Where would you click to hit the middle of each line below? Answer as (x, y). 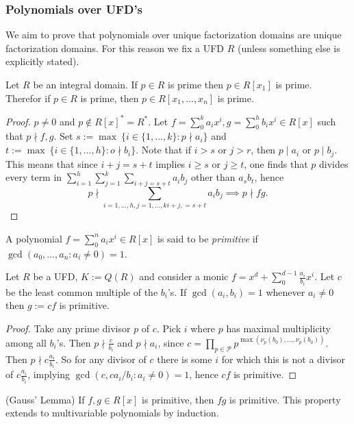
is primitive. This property (285, 399)
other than (213, 177)
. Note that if (164, 150)
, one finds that (276, 163)
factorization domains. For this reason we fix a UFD (115, 48)
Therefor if (28, 98)
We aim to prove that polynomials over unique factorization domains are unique (174, 35)
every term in (34, 177)
